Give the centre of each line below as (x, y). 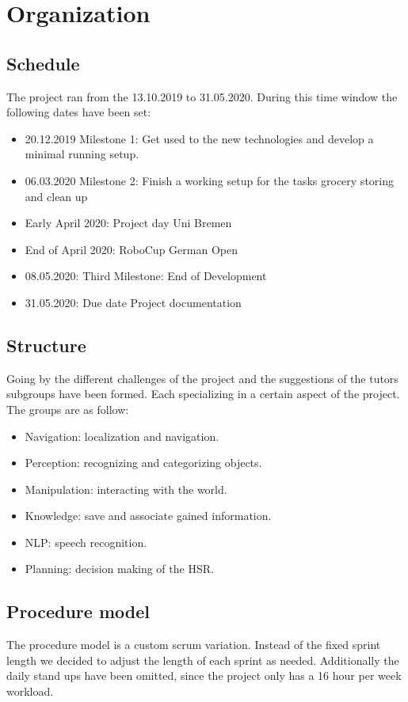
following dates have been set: (79, 112)
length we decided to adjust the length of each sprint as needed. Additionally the (203, 660)
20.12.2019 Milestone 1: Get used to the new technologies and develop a (199, 138)
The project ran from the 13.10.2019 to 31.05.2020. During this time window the (202, 96)
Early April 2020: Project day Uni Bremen (128, 223)
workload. (30, 691)
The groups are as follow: (68, 409)
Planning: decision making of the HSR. (119, 569)
